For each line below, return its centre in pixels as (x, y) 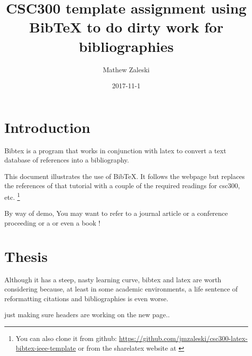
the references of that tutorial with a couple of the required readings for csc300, (122, 186)
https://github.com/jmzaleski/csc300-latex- (183, 338)
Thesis (26, 256)
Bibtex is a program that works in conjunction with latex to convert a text (115, 150)
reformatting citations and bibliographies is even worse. (86, 298)
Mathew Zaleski (126, 69)
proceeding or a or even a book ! (52, 222)
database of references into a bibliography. (67, 160)
